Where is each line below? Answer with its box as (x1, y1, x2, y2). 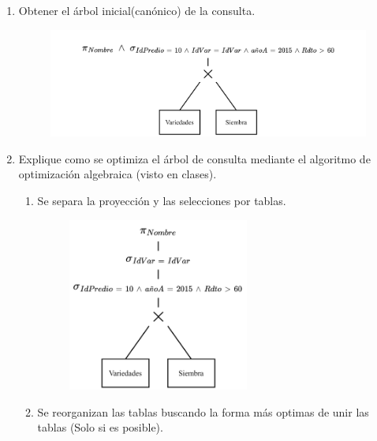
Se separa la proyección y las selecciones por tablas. (37, 192, 286, 208)
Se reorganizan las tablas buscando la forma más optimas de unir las (37, 403, 369, 420)
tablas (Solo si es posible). (37, 419, 163, 435)
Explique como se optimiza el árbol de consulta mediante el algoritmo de (18, 150, 371, 166)
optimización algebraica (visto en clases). (18, 166, 217, 182)
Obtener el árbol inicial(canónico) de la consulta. (18, 2, 256, 18)
